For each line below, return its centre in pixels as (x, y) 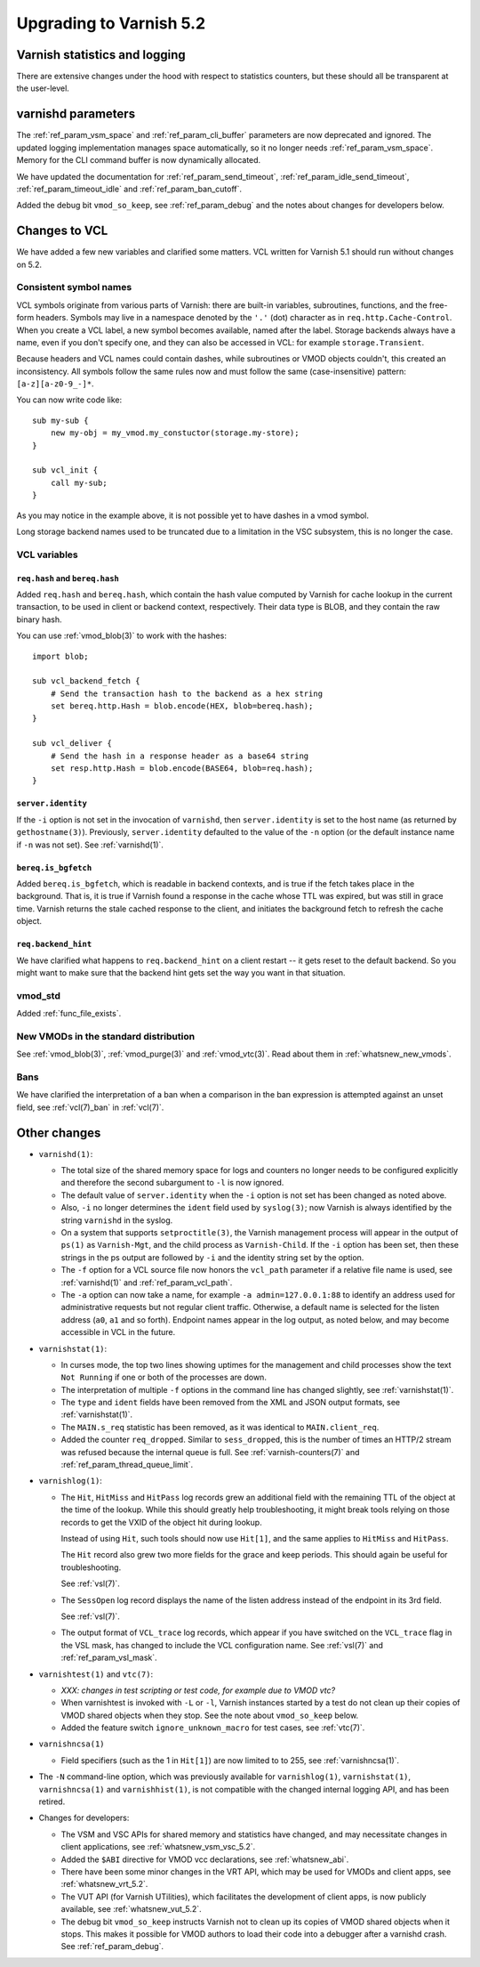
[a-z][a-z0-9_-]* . (55, 384)
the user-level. (43, 88)
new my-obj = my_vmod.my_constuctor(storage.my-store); (175, 433)
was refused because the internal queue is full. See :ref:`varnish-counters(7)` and (210, 1452)
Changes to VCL (62, 231)
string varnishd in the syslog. (117, 1220)
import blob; (60, 656)
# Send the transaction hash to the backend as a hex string (187, 693)
